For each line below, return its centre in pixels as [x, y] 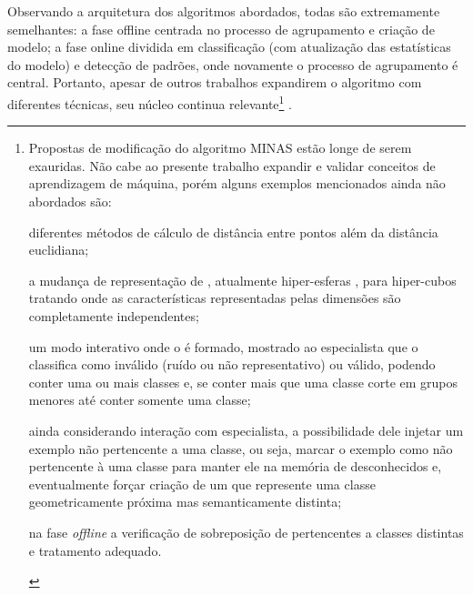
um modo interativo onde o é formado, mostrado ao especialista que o [223, 346]
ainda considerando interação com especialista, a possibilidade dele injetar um [246, 430]
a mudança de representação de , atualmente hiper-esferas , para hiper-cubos [242, 280]
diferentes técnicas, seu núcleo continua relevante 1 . [150, 102]
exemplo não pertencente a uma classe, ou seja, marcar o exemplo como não [241, 448]
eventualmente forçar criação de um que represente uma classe [202, 484]
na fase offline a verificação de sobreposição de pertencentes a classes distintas [246, 532]
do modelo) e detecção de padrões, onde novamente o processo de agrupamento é [233, 64]
